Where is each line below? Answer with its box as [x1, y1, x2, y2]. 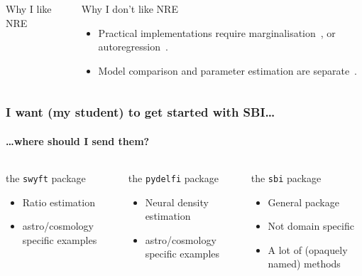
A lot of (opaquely [268, 242, 348, 257]
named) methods [268, 256, 341, 271]
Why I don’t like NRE [81, 1, 178, 16]
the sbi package [251, 171, 322, 186]
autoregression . [98, 39, 168, 54]
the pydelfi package [128, 171, 219, 186]
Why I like [6, 1, 52, 16]
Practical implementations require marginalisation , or [98, 25, 336, 40]
